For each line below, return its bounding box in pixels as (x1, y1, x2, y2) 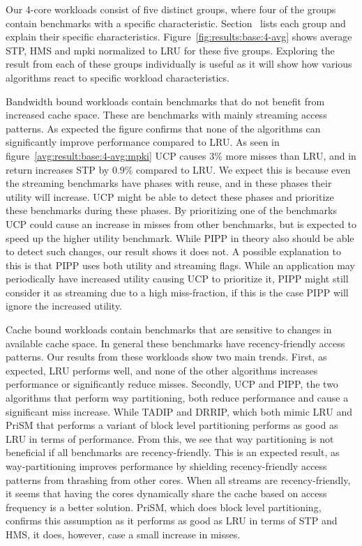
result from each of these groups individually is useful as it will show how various (6, 56, 352, 71)
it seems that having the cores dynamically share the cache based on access (6, 486, 327, 501)
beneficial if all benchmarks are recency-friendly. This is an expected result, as (6, 445, 340, 460)
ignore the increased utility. (6, 298, 123, 313)
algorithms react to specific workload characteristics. (6, 70, 229, 84)
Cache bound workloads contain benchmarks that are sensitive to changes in (6, 322, 332, 337)
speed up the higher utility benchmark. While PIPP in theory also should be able (6, 230, 354, 245)
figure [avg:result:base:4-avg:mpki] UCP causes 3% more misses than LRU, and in (6, 148, 356, 162)
